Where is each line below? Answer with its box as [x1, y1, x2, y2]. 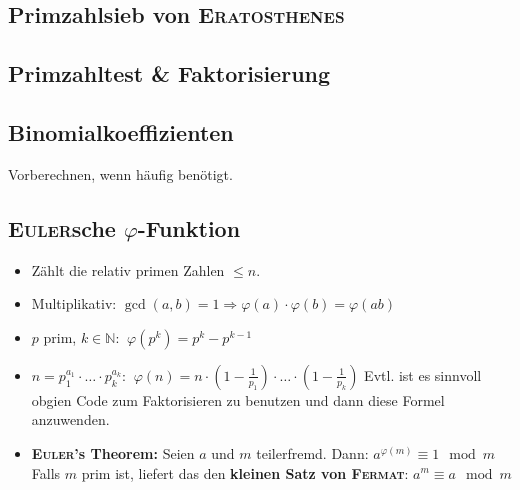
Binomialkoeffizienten [8, 116, 234, 147]
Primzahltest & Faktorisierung [8, 58, 331, 89]
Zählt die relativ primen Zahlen [31, 259, 225, 280]
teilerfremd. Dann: [256, 442, 369, 463]
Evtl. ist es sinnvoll [364, 364, 482, 385]
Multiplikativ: [31, 293, 117, 314]
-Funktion [137, 212, 241, 243]
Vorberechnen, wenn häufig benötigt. [8, 163, 233, 184]
